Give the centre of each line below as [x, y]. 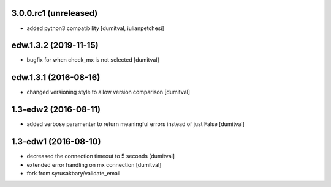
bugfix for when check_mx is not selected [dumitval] [93, 60]
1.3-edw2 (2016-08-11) [56, 110]
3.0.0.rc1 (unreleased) [55, 13]
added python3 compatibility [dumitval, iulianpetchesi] [96, 28]
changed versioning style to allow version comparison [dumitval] [108, 92]
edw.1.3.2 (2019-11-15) [55, 46]
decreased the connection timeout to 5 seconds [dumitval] [101, 156]
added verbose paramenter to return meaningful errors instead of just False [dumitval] [135, 124]
